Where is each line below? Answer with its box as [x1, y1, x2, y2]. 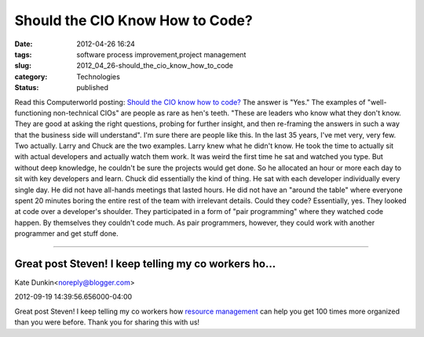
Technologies [76, 71, 121, 82]
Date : [14, 39, 33, 49]
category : [14, 71, 48, 82]
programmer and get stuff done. [14, 229, 119, 238]
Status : [14, 83, 39, 92]
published [76, 83, 109, 92]
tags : [14, 49, 32, 59]
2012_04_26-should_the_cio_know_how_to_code [76, 61, 234, 71]
